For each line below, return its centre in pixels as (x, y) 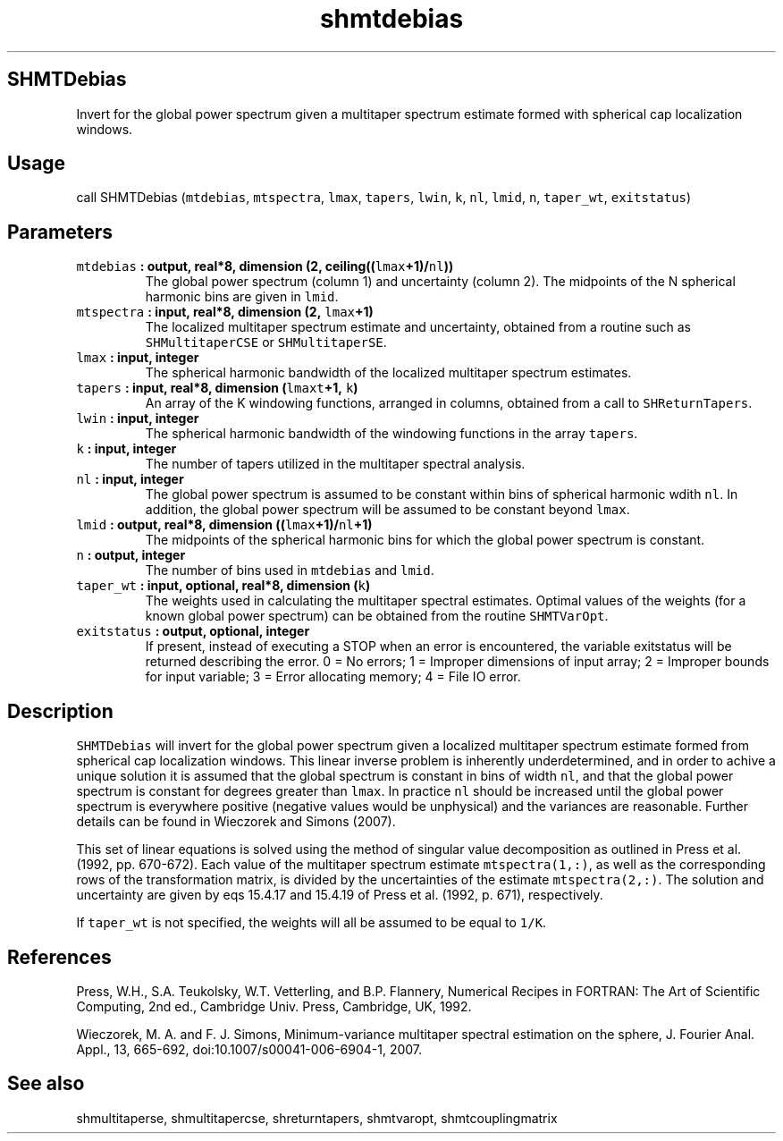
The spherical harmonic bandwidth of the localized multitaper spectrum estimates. (388, 373)
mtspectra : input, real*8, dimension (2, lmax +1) (225, 312)
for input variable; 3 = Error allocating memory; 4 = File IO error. (333, 677)
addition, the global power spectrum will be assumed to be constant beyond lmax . (387, 510)
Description (60, 711)
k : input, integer (126, 449)
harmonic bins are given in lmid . (242, 297)
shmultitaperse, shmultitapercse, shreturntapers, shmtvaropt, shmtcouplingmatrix (317, 1118)
